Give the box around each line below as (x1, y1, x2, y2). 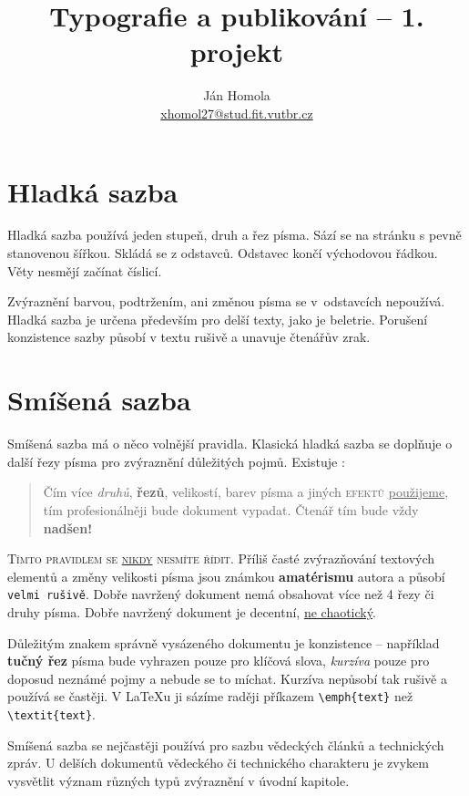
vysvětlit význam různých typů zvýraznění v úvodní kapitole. (7, 770, 350, 790)
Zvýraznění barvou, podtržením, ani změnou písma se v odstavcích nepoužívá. (7, 292, 445, 311)
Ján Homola (203, 86, 270, 105)
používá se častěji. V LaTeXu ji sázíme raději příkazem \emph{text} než (7, 687, 413, 706)
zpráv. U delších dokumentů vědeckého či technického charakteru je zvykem (7, 753, 429, 772)
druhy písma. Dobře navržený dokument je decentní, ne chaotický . (7, 602, 376, 621)
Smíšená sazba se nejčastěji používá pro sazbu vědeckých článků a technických (7, 735, 444, 754)
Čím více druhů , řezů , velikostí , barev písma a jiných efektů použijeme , (43, 482, 449, 501)
